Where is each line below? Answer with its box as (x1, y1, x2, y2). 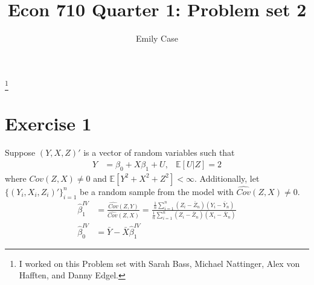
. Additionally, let (194, 171, 260, 184)
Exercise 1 (5, 111, 92, 136)
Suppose (5, 146, 36, 159)
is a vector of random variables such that (83, 146, 235, 159)
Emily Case (136, 32, 178, 45)
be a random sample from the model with (80, 185, 234, 197)
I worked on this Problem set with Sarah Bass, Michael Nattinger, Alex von (19, 257, 300, 269)
